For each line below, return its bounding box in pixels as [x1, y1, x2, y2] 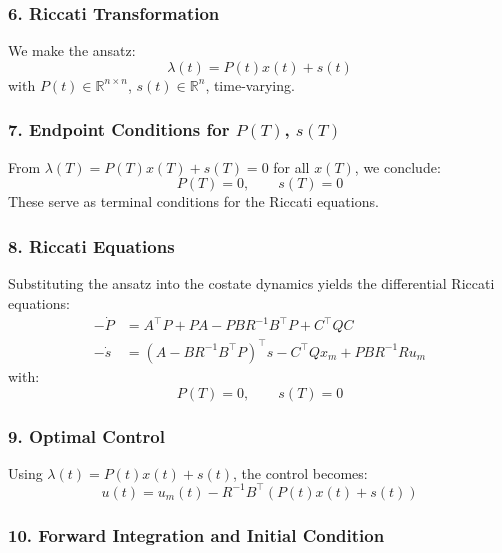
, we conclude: [354, 156, 441, 177]
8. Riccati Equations [8, 233, 175, 258]
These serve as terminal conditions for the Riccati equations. [8, 191, 379, 212]
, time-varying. [205, 74, 295, 95]
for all [273, 156, 310, 177]
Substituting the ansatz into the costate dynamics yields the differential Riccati [8, 273, 495, 294]
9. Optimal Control [8, 423, 165, 448]
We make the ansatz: [8, 40, 136, 61]
